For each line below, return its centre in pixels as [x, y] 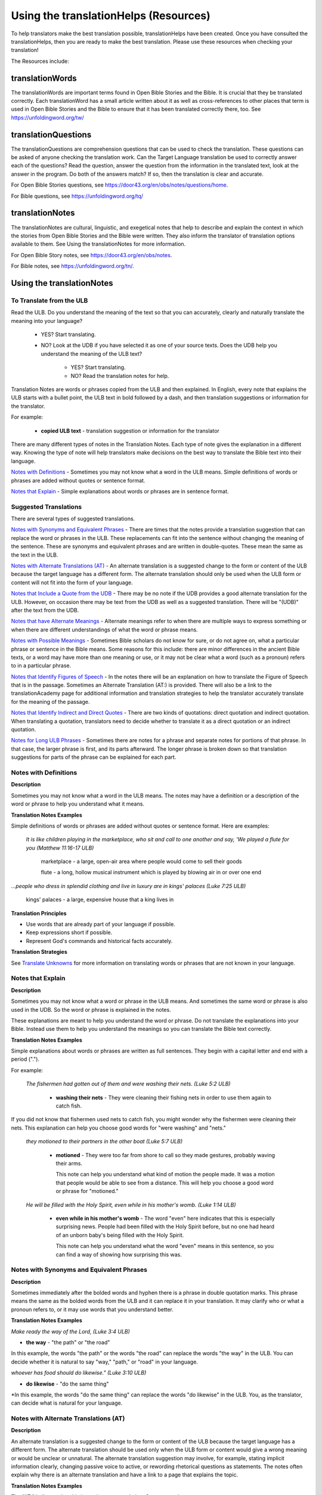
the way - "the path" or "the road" [68, 1342]
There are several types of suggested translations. [73, 519]
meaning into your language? [47, 321]
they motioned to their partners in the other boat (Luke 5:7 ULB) [104, 1142]
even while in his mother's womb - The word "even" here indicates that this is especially [165, 1218]
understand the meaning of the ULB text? [92, 353]
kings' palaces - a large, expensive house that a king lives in [100, 899]
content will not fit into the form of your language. [72, 582]
